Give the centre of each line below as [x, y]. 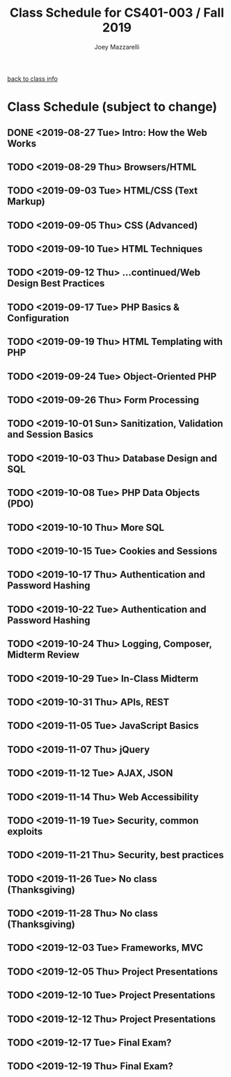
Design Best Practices [56, 284]
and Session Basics [50, 434]
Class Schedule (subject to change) [112, 107]
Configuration [38, 318]
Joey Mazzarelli [117, 47]
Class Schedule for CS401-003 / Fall [117, 13]
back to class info [32, 79]
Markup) [26, 202]
